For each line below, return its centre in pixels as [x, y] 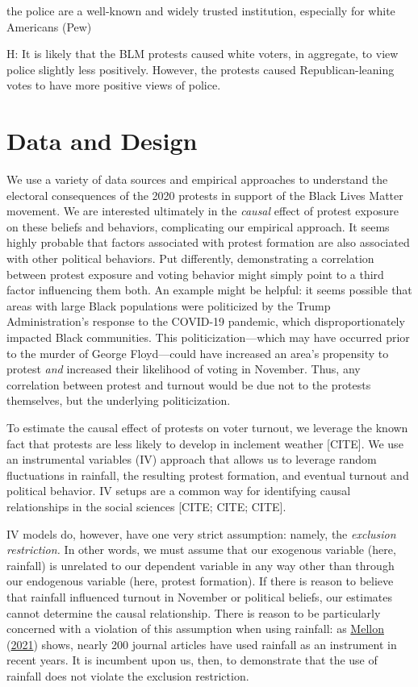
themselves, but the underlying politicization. [119, 400]
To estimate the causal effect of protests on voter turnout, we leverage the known [207, 427]
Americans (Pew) [49, 26]
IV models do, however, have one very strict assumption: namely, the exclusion [201, 533]
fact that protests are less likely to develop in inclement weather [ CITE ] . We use [205, 443]
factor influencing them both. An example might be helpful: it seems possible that [209, 290]
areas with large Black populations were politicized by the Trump [169, 305]
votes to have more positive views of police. [114, 85]
